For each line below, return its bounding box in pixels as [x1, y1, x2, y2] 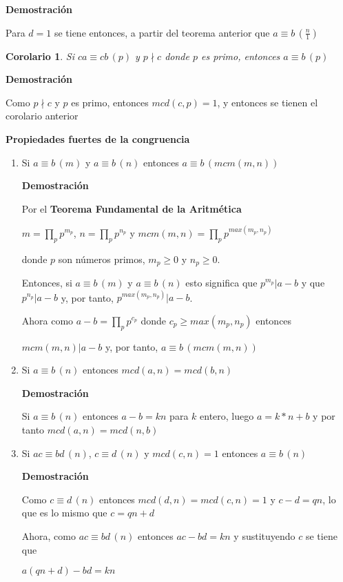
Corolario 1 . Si [6, 48, 74, 63]
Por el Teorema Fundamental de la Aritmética [21, 201, 242, 215]
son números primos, [58, 251, 145, 266]
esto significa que [185, 275, 258, 290]
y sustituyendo [233, 528, 295, 543]
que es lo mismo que [21, 505, 107, 520]
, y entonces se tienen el [217, 95, 318, 109]
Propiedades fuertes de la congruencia [6, 131, 190, 146]
